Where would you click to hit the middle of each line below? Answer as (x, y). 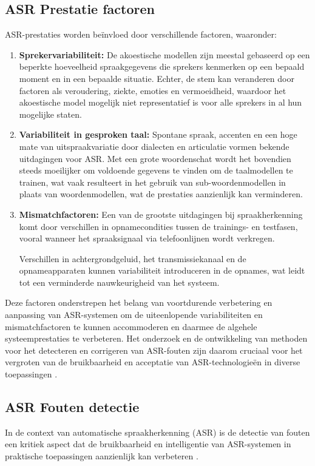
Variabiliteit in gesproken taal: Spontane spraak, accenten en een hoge (158, 134)
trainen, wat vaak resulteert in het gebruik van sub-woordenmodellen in (152, 182)
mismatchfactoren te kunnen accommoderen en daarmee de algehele (131, 326)
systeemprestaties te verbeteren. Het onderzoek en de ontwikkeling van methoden (156, 338)
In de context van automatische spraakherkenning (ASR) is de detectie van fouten (157, 432)
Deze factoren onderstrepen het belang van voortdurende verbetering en (139, 302)
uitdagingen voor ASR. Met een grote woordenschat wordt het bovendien (155, 158)
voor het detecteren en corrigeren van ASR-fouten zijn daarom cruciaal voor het (154, 350)
